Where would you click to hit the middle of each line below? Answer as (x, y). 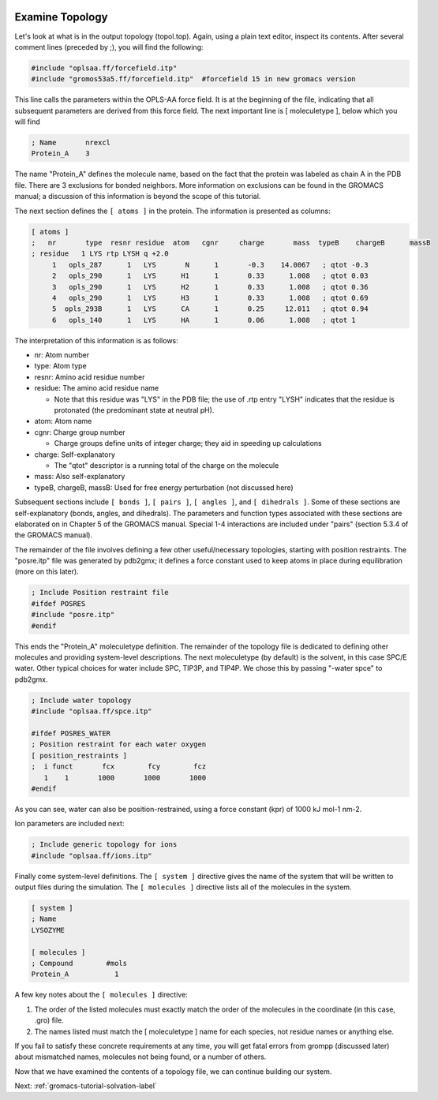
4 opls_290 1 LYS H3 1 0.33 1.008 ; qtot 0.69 (210, 297)
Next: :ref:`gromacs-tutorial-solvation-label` (86, 1086)
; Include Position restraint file (100, 593)
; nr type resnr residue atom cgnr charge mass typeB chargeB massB (231, 242)
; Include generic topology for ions (104, 845)
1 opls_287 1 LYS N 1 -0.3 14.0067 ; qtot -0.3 (210, 265)
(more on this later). (47, 571)
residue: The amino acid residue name (97, 388)
